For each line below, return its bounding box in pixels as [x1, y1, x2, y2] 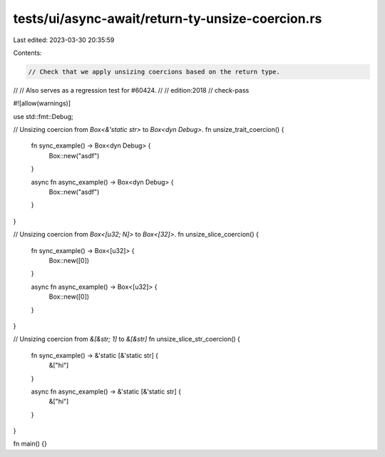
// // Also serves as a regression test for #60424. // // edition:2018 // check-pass [13, 86, 250, 94]
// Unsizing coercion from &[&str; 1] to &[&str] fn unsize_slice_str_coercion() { [13, 335, 240, 344]
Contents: [13, 48, 42, 57]
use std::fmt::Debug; [13, 112, 74, 120]
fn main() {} [13, 439, 48, 448]
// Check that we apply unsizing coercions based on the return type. [28, 68, 281, 76]
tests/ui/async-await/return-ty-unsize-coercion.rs [13, 11, 322, 26]
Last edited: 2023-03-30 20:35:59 [13, 36, 115, 44]
